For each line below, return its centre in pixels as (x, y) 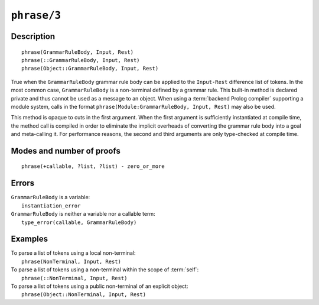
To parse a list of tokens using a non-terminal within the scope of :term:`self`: (105, 270)
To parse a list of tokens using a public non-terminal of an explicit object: (100, 286)
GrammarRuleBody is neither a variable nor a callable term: (83, 214)
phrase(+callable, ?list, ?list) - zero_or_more (93, 166)
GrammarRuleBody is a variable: (51, 197)
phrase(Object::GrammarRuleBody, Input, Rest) (90, 69)
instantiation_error (51, 206)
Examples (30, 239)
